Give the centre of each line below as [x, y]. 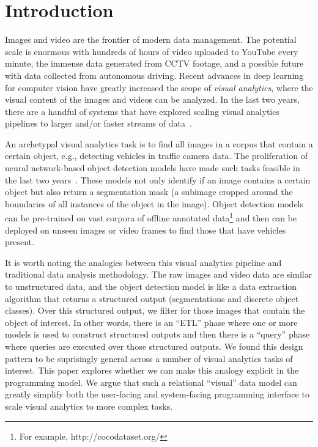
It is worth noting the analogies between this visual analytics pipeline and [143, 262]
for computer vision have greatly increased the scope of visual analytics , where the [159, 87]
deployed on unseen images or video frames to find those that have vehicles [146, 230]
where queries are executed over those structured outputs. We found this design [154, 346]
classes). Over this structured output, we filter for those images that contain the [155, 310]
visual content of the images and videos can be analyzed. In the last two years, [152, 99]
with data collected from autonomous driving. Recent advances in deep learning [154, 75]
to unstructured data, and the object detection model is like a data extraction [151, 286]
